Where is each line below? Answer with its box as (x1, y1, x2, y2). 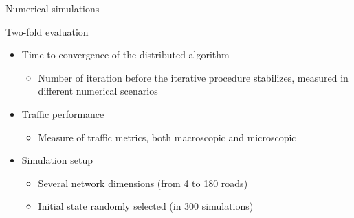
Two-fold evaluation (5, 24, 89, 38)
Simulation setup (21, 153, 93, 167)
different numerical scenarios (38, 84, 158, 98)
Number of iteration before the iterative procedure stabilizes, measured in (38, 70, 349, 84)
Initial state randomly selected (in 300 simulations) (38, 199, 254, 213)
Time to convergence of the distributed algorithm (21, 47, 230, 62)
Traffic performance (21, 106, 104, 121)
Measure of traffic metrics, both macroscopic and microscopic (38, 130, 296, 144)
